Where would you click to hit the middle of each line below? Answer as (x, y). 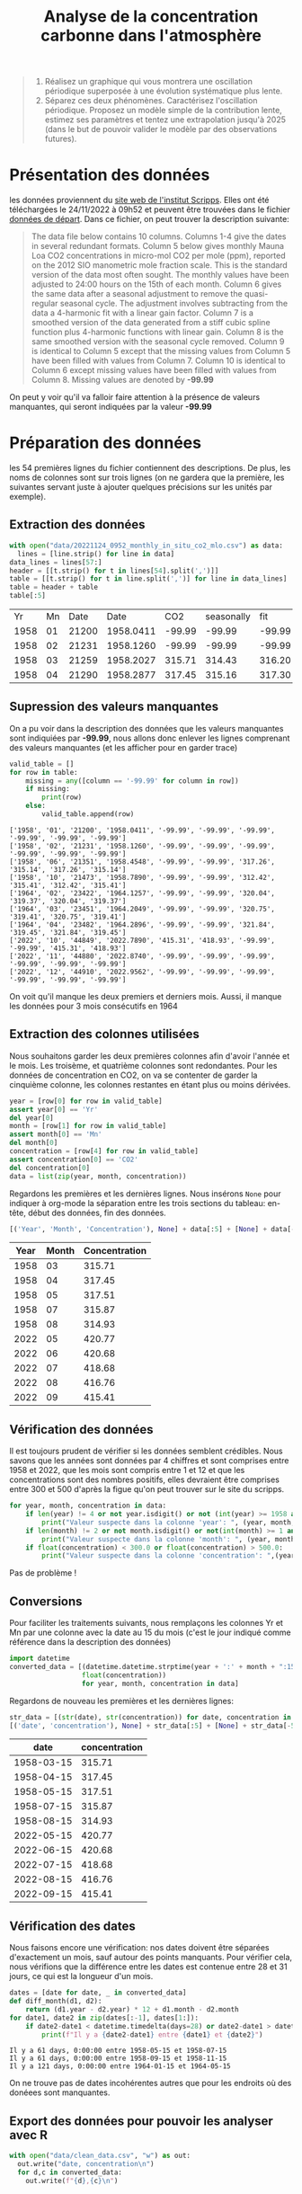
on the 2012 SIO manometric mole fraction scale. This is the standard (159, 265)
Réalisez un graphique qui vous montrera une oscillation (149, 82)
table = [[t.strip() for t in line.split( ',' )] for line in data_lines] (148, 579)
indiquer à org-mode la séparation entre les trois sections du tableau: (138, 1203)
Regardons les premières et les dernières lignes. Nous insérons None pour (145, 1194)
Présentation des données (110, 175)
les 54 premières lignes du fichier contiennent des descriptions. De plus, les (150, 468)
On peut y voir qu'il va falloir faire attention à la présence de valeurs (135, 397)
